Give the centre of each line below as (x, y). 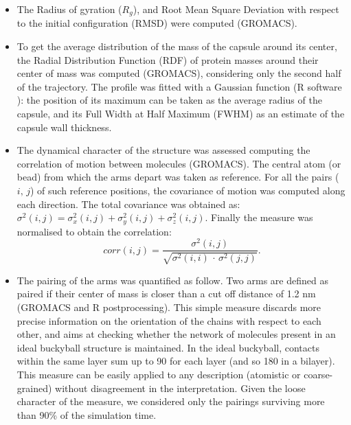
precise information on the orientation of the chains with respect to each (169, 320)
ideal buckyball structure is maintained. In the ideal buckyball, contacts (168, 347)
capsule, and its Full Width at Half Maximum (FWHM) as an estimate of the (181, 114)
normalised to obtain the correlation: (94, 231)
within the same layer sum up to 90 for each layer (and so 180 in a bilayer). (176, 361)
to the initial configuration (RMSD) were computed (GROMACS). (157, 23)
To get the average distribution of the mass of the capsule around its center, (177, 46)
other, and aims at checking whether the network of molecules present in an (176, 334)
